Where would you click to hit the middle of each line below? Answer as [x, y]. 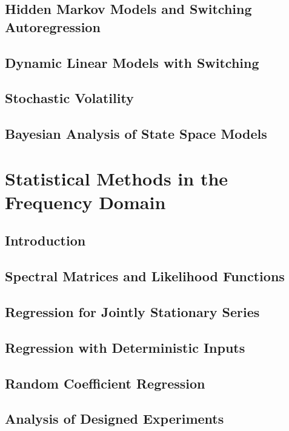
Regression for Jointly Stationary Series [132, 312]
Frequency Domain [85, 202]
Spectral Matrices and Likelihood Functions [145, 276]
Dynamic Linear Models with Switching [132, 62]
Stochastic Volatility [69, 98]
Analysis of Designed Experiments [115, 419]
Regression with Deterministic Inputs [125, 347]
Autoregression [53, 26]
